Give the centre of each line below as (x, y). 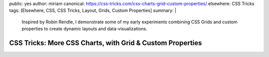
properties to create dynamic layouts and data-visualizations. (84, 29)
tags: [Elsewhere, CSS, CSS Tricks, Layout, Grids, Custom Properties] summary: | (93, 10)
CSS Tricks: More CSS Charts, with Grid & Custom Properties (106, 43)
